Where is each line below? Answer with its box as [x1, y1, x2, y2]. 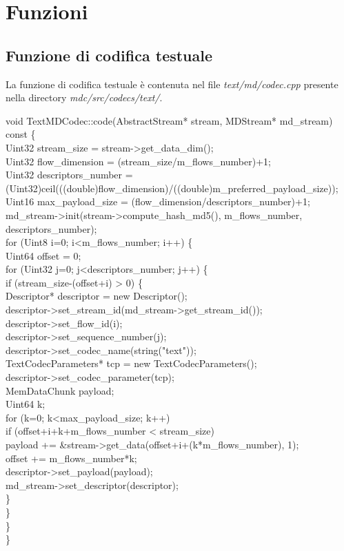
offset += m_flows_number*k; [6, 450, 137, 465]
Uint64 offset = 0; [6, 248, 81, 262]
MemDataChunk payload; [6, 383, 114, 397]
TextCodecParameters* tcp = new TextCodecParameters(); [6, 356, 257, 371]
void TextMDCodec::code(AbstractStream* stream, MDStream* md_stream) [6, 113, 333, 127]
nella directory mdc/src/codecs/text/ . [6, 90, 163, 105]
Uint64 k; [6, 397, 45, 411]
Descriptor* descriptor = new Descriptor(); [6, 289, 188, 303]
